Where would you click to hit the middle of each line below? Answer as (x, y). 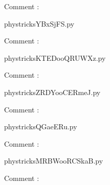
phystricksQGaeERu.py (41, 126)
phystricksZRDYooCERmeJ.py (52, 92)
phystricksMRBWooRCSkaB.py (54, 161)
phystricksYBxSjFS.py (39, 23)
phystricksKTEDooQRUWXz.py (55, 57)
